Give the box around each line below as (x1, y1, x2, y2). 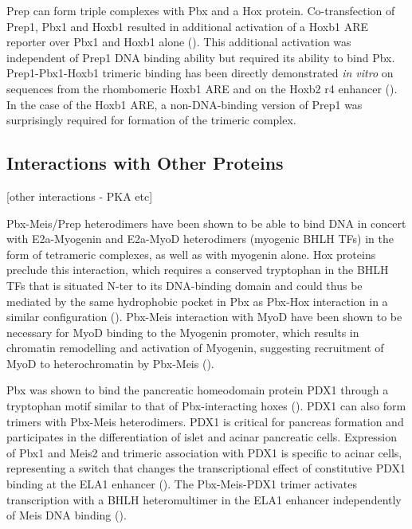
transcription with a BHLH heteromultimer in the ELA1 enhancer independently (6, 491, 402, 507)
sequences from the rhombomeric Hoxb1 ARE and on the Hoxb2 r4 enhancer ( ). (6, 80, 398, 96)
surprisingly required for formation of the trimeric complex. (6, 112, 296, 128)
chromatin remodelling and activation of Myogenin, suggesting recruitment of (6, 339, 384, 356)
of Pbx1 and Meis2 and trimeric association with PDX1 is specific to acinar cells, (6, 444, 402, 460)
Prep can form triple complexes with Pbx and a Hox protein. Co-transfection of (6, 2, 395, 18)
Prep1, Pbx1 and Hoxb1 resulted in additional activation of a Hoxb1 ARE (6, 18, 369, 34)
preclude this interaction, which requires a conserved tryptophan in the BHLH (6, 261, 389, 278)
